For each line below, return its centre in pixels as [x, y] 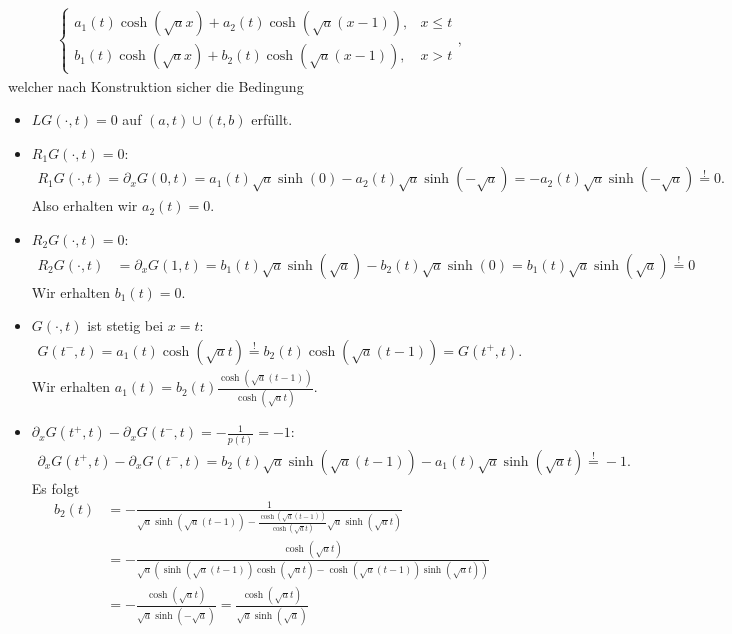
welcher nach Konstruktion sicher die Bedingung [156, 85]
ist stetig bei [125, 325]
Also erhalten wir [84, 205]
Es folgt [55, 487]
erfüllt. [272, 119]
